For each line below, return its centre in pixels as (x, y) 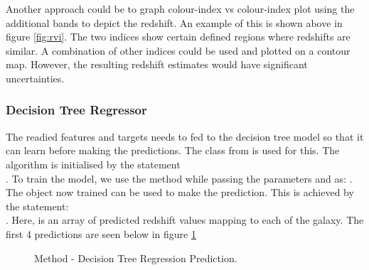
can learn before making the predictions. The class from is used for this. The (173, 150)
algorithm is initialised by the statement (93, 164)
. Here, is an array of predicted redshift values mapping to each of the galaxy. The (185, 220)
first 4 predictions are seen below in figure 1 (101, 233)
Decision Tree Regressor (76, 110)
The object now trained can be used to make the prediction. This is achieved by (180, 192)
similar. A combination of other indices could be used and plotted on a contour (178, 50)
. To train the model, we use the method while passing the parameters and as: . (179, 178)
